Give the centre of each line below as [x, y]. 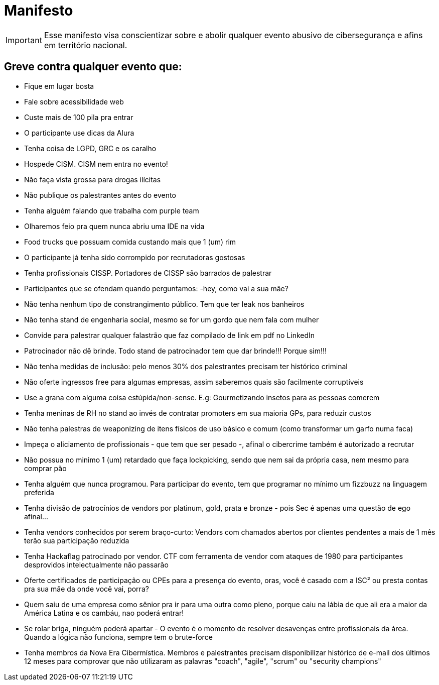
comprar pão [45, 468]
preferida [39, 492]
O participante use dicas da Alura [79, 133]
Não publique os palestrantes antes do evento [100, 195]
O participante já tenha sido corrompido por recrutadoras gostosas [135, 257]
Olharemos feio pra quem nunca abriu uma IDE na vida [114, 226]
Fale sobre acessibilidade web [74, 101]
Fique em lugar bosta [59, 86]
